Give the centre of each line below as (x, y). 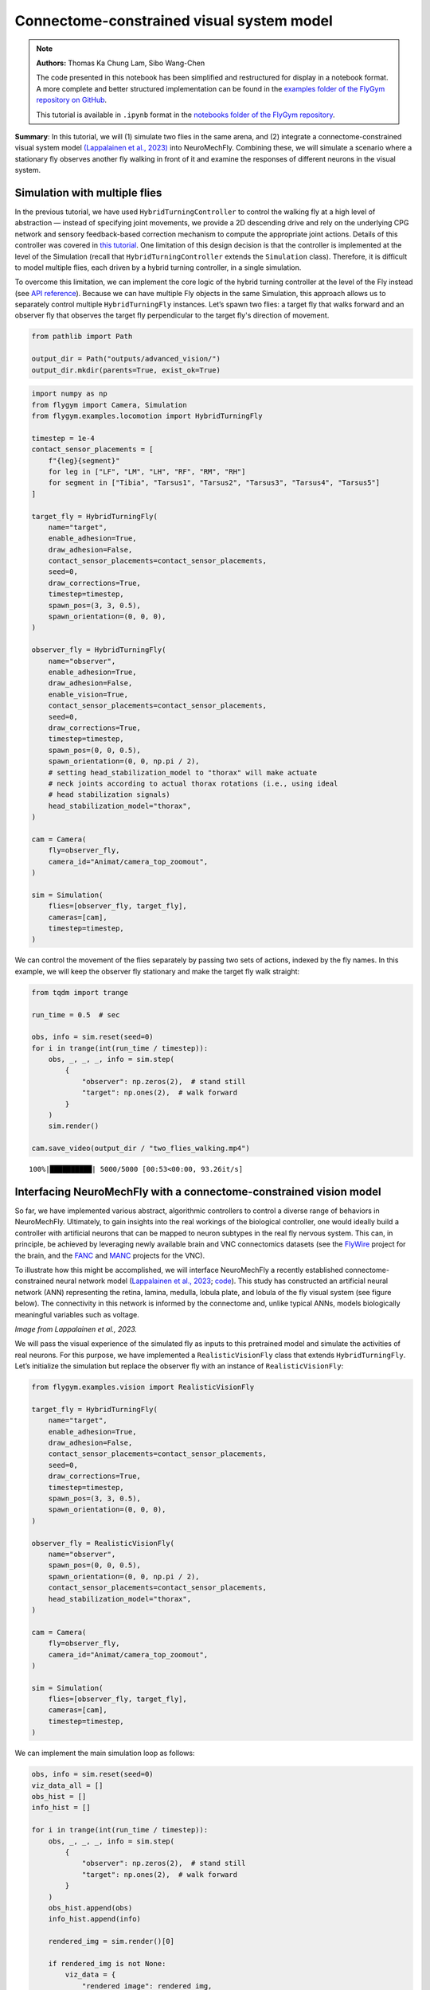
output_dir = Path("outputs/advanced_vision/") (126, 359)
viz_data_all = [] (67, 1785)
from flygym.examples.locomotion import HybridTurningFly (147, 416)
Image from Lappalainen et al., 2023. (76, 1329)
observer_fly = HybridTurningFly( (99, 650)
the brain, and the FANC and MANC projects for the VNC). (110, 1255)
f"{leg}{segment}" (84, 460)
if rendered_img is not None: (107, 1963)
